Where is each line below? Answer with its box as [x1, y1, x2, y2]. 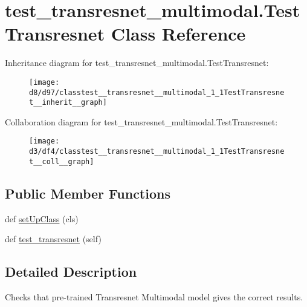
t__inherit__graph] [29, 98, 107, 107]
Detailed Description [5, 262, 137, 281]
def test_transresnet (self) [5, 233, 102, 245]
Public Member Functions [5, 183, 170, 202]
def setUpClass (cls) [5, 212, 79, 225]
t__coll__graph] [29, 157, 94, 166]
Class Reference [111, 21, 246, 46]
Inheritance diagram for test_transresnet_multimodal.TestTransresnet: [5, 56, 269, 69]
